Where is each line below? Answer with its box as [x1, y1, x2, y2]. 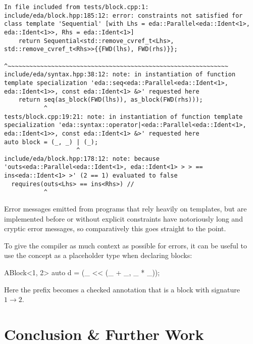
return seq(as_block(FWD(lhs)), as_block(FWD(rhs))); [18, 96, 203, 104]
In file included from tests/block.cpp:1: [4, 4, 149, 11]
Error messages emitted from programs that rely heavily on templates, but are [4, 203, 247, 214]
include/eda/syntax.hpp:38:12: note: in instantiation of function [4, 71, 236, 78]
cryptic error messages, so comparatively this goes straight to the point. [4, 223, 226, 234]
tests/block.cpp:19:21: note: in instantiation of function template [4, 113, 243, 120]
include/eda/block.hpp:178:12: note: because [4, 155, 160, 162]
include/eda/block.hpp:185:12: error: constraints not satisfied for [4, 12, 243, 19]
